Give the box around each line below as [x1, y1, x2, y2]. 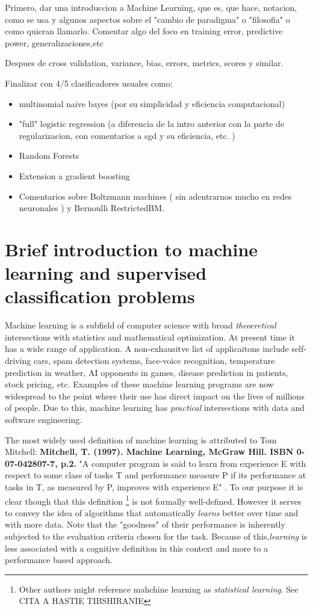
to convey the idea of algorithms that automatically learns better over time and [5, 506, 299, 519]
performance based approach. [5, 553, 113, 566]
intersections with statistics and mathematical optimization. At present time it [5, 330, 295, 343]
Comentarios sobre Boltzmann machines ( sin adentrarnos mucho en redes [19, 189, 292, 202]
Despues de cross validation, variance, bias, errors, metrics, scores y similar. [5, 57, 284, 69]
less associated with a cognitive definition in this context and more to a [5, 541, 268, 554]
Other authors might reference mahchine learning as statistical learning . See [19, 582, 299, 595]
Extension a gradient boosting [19, 169, 130, 182]
